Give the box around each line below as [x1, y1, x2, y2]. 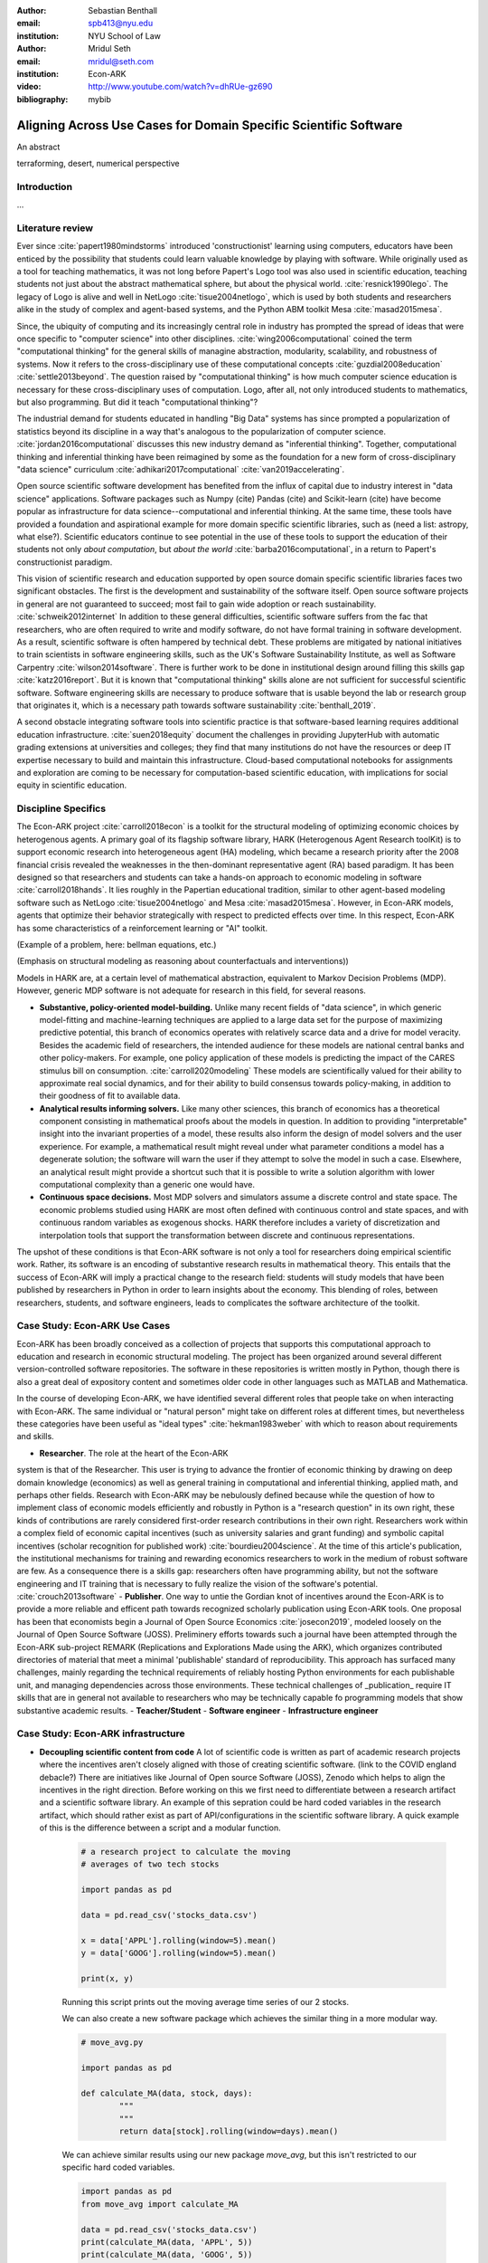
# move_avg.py [80, 2038, 144, 2048]
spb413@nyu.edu [88, 18, 154, 29]
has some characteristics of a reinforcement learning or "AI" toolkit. [16, 922, 268, 933]
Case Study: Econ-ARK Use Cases [16, 1320, 171, 1332]
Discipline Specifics [16, 802, 107, 815]
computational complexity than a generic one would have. [39, 1179, 255, 1190]
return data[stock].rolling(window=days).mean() [118, 2126, 339, 2136]
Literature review [16, 222, 94, 234]
